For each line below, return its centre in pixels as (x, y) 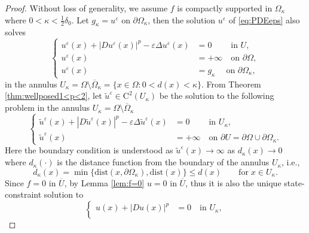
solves (16, 32)
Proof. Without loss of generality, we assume (86, 8)
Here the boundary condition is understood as (89, 150)
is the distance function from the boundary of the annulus (163, 162)
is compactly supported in (225, 8)
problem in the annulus (48, 108)
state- (294, 182)
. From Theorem (231, 84)
